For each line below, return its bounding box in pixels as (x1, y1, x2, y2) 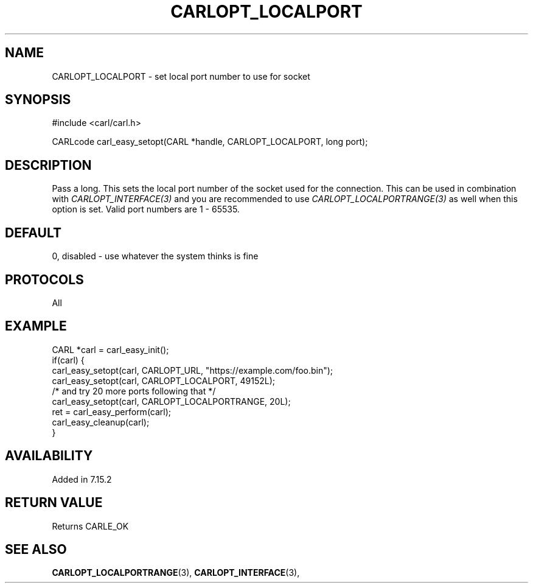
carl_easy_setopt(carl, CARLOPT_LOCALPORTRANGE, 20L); (52, 396, 291, 407)
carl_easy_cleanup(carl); (52, 416, 150, 427)
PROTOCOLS (5, 271, 84, 287)
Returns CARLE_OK (52, 520, 129, 531)
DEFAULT (5, 225, 61, 240)
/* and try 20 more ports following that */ (52, 385, 216, 396)
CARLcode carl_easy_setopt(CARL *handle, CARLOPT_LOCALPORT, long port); (52, 136, 368, 147)
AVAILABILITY (5, 448, 93, 464)
